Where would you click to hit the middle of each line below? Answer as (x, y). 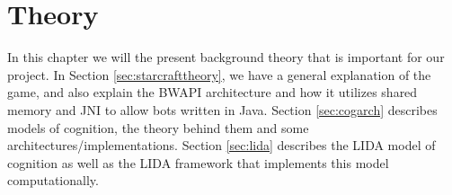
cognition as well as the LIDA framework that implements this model (198, 162)
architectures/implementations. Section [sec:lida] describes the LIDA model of (222, 145)
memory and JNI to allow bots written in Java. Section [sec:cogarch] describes (222, 109)
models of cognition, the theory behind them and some (158, 127)
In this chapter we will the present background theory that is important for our (226, 57)
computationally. (53, 180)
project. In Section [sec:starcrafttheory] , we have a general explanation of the (219, 74)
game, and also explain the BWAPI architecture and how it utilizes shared (213, 92)
